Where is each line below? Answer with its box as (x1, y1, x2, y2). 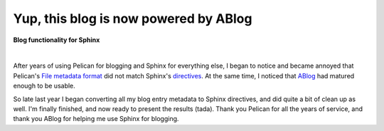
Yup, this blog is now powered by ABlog (13, 11, 252, 26)
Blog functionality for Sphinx (13, 36, 100, 44)
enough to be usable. (13, 82, 76, 90)
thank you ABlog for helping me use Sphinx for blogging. (13, 115, 179, 123)
